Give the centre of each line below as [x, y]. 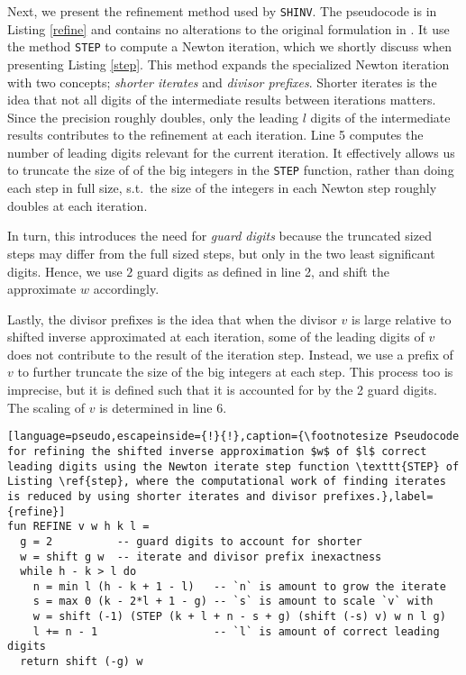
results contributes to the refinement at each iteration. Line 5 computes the [215, 135]
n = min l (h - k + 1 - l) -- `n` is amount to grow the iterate [239, 586]
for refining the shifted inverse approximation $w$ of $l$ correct [217, 451]
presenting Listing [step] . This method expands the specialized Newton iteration [228, 64]
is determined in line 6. [163, 407]
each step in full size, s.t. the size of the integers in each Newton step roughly [222, 188]
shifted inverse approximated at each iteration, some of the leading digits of [216, 337]
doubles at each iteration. [78, 205]
